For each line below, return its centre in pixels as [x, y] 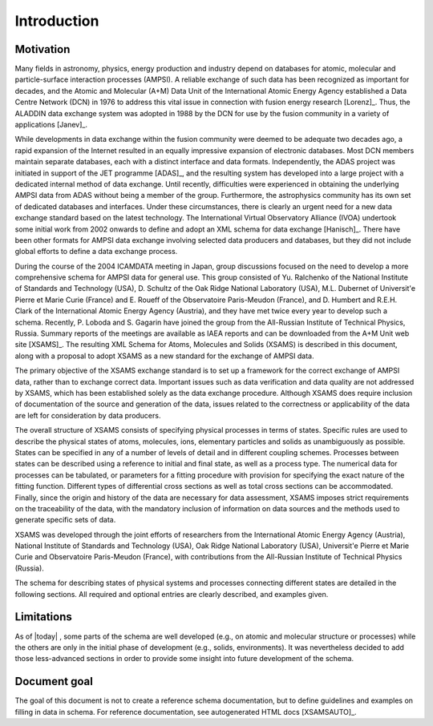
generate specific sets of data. [65, 520]
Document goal [54, 682]
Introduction [57, 21]
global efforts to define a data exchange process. [96, 252]
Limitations [43, 617]
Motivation [42, 49]
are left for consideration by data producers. [88, 415]
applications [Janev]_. [51, 125]
